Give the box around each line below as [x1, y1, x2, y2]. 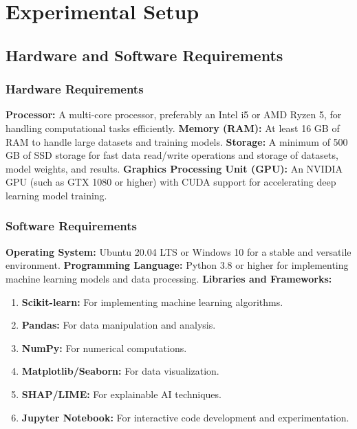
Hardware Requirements [6, 80, 144, 98]
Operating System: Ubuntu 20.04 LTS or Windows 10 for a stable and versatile [6, 244, 351, 258]
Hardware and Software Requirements [6, 44, 283, 65]
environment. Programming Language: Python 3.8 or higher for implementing [6, 258, 349, 272]
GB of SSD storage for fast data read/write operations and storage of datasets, [6, 148, 338, 162]
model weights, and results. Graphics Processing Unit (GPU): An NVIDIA [6, 161, 343, 175]
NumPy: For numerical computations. [21, 340, 187, 355]
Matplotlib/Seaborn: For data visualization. [21, 364, 219, 378]
